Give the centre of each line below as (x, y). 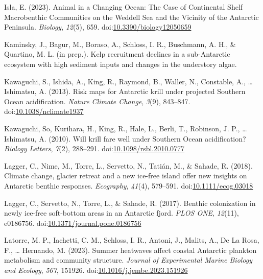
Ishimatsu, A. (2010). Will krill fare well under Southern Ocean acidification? (125, 138)
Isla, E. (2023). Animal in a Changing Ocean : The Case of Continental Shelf (124, 7)
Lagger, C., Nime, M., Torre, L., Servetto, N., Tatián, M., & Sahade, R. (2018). (128, 165)
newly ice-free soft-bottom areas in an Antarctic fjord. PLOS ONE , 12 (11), (122, 213)
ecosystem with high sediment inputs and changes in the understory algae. (121, 64)
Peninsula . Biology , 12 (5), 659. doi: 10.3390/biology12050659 (98, 27)
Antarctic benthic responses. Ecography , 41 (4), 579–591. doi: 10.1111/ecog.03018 (129, 185)
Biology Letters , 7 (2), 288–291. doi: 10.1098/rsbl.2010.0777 (94, 148)
